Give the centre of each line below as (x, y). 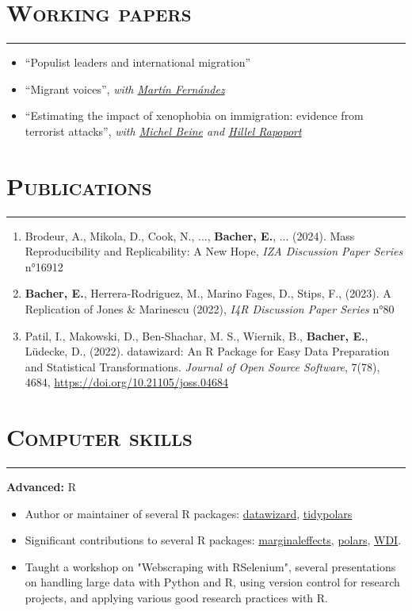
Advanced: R (41, 487)
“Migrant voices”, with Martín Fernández (125, 88)
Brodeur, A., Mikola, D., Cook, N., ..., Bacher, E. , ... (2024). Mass (190, 235)
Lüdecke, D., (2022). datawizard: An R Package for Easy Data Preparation (207, 351)
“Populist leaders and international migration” (138, 62)
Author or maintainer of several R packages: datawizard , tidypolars (189, 513)
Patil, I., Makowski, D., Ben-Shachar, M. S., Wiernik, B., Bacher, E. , (196, 335)
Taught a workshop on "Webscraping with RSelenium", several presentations (210, 566)
